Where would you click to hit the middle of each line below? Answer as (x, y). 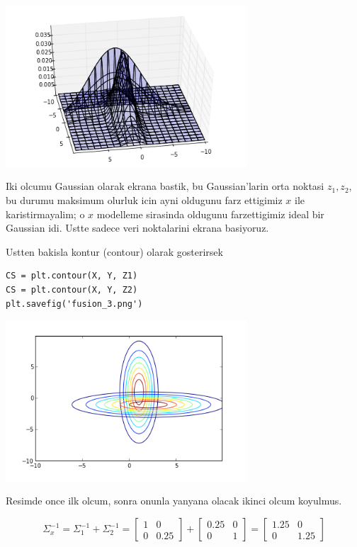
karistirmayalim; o (45, 214)
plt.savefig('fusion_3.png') (74, 304)
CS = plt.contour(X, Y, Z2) (72, 289)
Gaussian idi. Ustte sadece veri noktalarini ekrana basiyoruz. (137, 228)
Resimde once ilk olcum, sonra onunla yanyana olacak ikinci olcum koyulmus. (174, 501)
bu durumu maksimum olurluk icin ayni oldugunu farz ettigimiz (144, 199)
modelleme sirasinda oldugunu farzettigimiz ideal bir (210, 214)
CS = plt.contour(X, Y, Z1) (72, 276)
